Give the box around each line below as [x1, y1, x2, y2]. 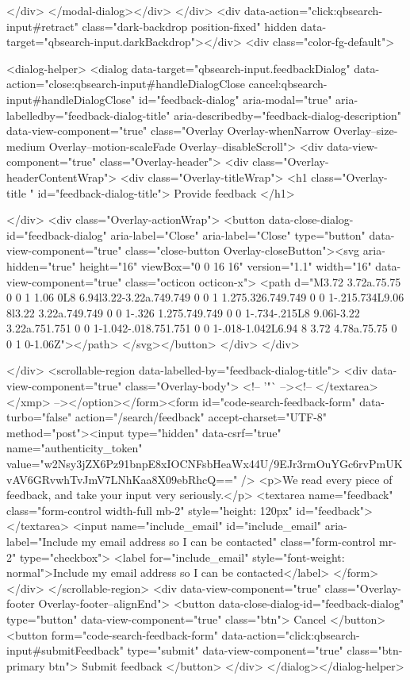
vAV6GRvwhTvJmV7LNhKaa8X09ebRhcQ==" [6, 471, 238, 487]
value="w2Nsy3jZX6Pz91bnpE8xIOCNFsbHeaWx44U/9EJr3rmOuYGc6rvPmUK [6, 455, 403, 472]
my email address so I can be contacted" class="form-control [81, 533, 376, 549]
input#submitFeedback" [6, 642, 124, 659]
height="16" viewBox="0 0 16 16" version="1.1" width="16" [79, 257, 372, 274]
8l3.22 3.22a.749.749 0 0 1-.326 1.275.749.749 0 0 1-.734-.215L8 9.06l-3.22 [6, 304, 360, 321]
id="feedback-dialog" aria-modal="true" [138, 90, 332, 107]
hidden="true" [6, 257, 76, 274]
